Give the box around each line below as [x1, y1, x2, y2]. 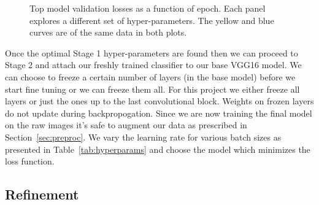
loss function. [5, 155, 55, 168]
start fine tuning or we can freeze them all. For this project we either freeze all [5, 82, 300, 95]
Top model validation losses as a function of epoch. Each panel [29, 2, 266, 14]
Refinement [5, 185, 79, 204]
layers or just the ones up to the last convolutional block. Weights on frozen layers [5, 95, 314, 107]
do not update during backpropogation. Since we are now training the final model [5, 106, 312, 119]
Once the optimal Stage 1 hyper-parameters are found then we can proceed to [5, 46, 298, 59]
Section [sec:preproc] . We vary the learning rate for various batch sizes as [5, 130, 282, 143]
